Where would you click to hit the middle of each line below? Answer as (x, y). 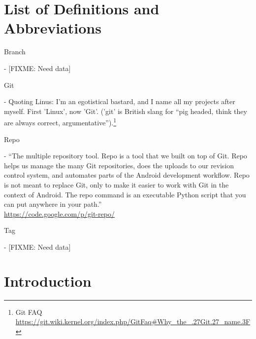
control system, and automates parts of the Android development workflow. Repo (127, 175)
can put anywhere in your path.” (53, 204)
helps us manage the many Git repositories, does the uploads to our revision (119, 165)
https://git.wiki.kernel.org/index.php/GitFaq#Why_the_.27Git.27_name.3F (133, 321)
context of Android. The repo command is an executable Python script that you (125, 194)
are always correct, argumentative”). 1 (60, 122)
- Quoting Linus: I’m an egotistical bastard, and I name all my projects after (120, 101)
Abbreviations (53, 28)
